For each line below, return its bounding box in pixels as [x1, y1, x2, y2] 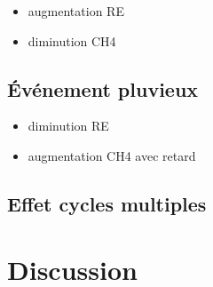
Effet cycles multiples [7, 189, 207, 217]
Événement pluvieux [7, 75, 199, 102]
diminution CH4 [28, 31, 116, 50]
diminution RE [28, 116, 109, 135]
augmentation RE [28, 2, 124, 20]
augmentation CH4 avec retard [28, 146, 196, 164]
